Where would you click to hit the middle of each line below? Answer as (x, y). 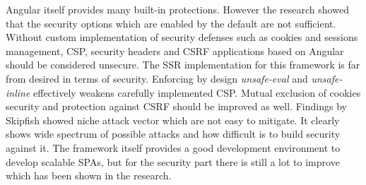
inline (18, 92)
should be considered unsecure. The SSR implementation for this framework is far (183, 65)
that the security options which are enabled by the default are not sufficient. (171, 23)
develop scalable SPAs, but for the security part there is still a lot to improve (173, 161)
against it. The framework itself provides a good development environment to (173, 147)
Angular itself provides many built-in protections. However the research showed (177, 9)
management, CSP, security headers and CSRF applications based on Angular (175, 50)
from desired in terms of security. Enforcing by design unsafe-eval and (157, 78)
